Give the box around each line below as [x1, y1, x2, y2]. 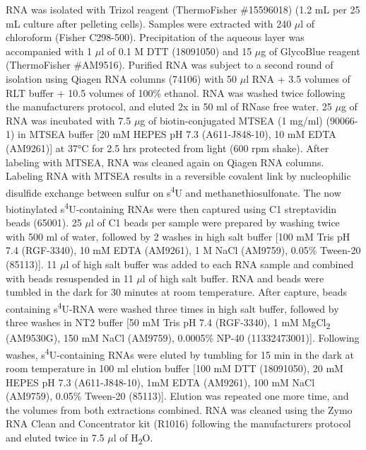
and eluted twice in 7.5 [6, 429, 105, 444]
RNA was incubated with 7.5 [6, 112, 131, 127]
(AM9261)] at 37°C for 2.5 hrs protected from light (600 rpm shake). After [6, 140, 329, 155]
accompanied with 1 [6, 43, 93, 58]
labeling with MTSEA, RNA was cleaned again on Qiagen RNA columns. [6, 154, 324, 169]
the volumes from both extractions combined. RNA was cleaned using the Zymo [6, 402, 353, 417]
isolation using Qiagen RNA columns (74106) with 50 [6, 71, 237, 86]
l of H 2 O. [113, 429, 153, 446]
